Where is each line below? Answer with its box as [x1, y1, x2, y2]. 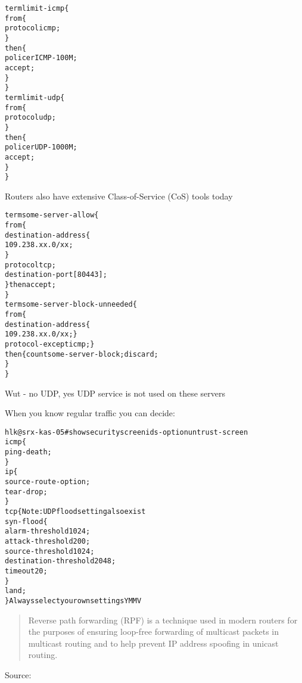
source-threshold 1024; [5, 547, 95, 556]
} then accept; [5, 280, 56, 289]
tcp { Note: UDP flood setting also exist [5, 507, 146, 516]
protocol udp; [5, 113, 56, 122]
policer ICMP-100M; [5, 54, 77, 63]
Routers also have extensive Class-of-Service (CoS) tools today [5, 189, 233, 202]
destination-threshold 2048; [5, 557, 116, 566]
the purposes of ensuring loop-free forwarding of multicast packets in [28, 625, 279, 638]
